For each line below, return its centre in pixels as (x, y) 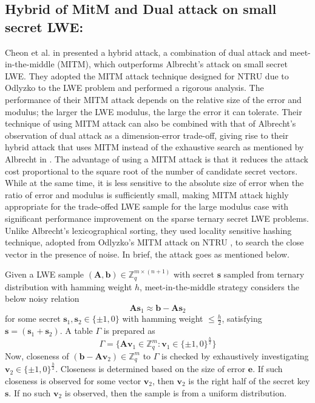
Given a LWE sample (45, 274)
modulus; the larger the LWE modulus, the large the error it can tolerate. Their (154, 111)
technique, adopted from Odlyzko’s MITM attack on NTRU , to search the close (154, 242)
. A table (76, 331)
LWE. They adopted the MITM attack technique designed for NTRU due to (147, 75)
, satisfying (242, 318)
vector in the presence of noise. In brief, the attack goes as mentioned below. (147, 254)
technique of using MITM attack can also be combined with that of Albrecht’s (151, 123)
